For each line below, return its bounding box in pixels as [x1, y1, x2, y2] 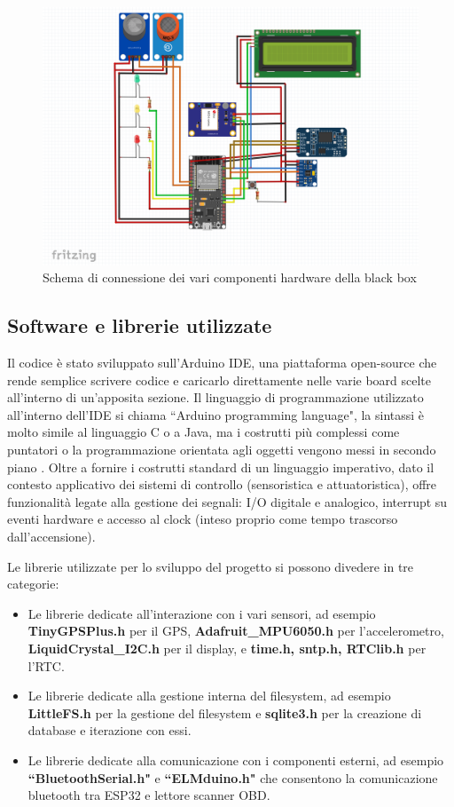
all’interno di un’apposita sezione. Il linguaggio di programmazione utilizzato [7, 388, 424, 407]
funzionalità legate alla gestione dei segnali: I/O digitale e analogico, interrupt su [7, 492, 448, 510]
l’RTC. [27, 656, 65, 675]
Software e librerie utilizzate [7, 312, 272, 339]
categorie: [7, 574, 59, 593]
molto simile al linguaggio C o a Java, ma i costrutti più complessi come [7, 423, 400, 441]
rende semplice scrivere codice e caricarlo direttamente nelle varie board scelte [7, 370, 432, 389]
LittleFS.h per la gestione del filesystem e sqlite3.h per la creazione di [27, 703, 422, 722]
